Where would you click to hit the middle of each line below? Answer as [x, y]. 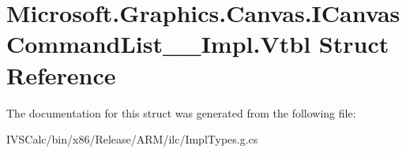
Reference [61, 75]
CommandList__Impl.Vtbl [159, 44]
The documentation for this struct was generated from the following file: [181, 112]
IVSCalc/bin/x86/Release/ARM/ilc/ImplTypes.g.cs [132, 139]
